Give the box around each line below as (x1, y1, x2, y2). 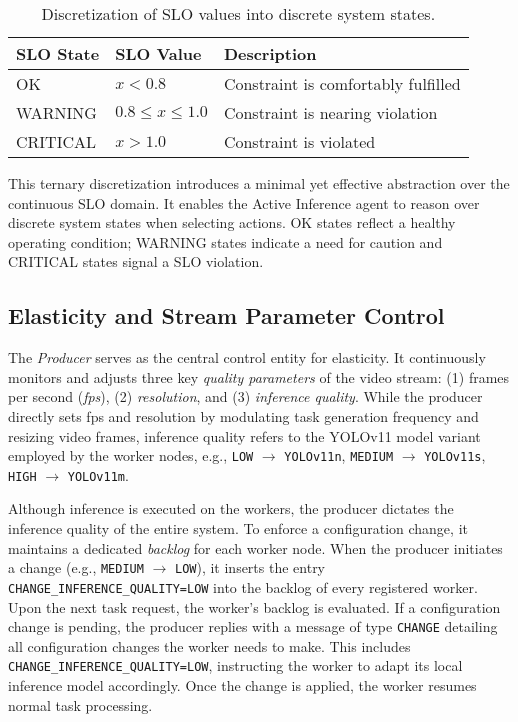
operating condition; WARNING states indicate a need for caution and (8, 231, 443, 252)
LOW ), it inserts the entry (174, 557, 326, 578)
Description (223, 42, 317, 65)
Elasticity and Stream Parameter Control (8, 300, 445, 331)
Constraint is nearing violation (223, 101, 438, 124)
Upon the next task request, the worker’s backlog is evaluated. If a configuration (8, 596, 501, 617)
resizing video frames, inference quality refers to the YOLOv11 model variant (8, 425, 481, 446)
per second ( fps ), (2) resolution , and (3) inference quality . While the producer (8, 386, 483, 407)
